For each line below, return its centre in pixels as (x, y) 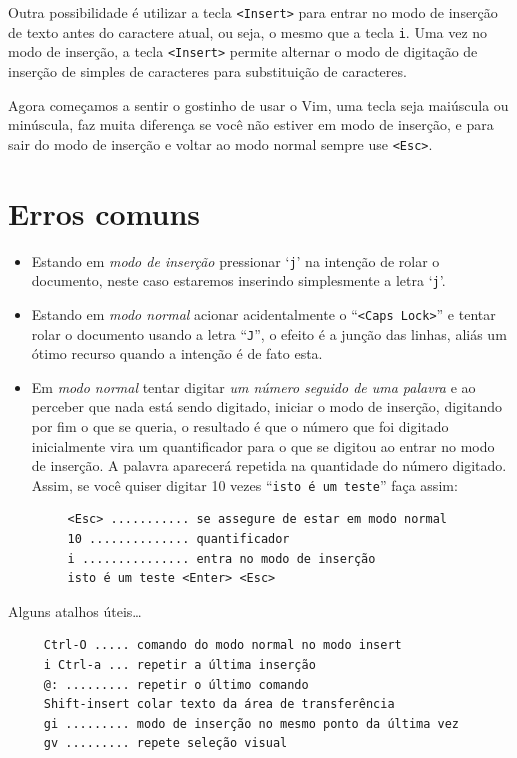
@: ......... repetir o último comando (176, 684)
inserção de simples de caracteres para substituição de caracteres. (207, 70)
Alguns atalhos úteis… (75, 610)
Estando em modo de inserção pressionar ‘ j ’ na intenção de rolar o (235, 260)
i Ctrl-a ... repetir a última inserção (179, 664)
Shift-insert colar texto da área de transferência (219, 704)
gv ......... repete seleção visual (165, 743)
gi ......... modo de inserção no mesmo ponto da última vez (251, 723)
